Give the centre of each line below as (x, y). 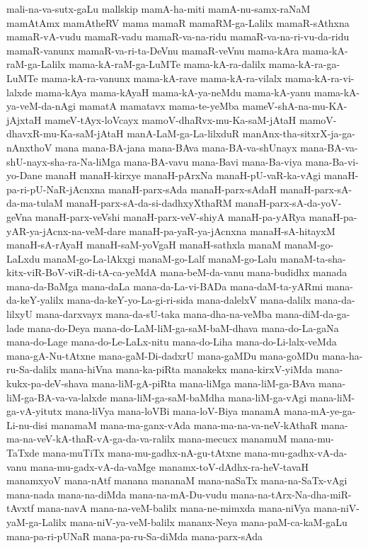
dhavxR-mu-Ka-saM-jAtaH (65, 133)
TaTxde (23, 452)
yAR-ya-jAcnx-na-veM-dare (66, 230)
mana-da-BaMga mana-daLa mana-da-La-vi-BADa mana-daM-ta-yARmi (165, 286)
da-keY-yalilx (35, 300)
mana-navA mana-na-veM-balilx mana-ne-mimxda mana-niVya (174, 508)
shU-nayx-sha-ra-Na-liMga (64, 161)
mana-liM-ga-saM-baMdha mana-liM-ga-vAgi (208, 397)
